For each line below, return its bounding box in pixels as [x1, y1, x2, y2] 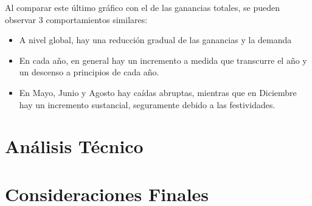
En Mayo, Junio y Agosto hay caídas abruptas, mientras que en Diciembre [19, 86, 297, 98]
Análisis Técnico [5, 134, 144, 159]
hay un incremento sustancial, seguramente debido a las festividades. [19, 98, 276, 111]
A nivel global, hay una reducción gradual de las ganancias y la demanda [19, 33, 292, 46]
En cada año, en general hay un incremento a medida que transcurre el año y [19, 53, 307, 66]
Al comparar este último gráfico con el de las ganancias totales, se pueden [5, 1, 280, 13]
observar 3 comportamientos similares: [5, 13, 148, 26]
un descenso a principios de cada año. [19, 66, 159, 78]
